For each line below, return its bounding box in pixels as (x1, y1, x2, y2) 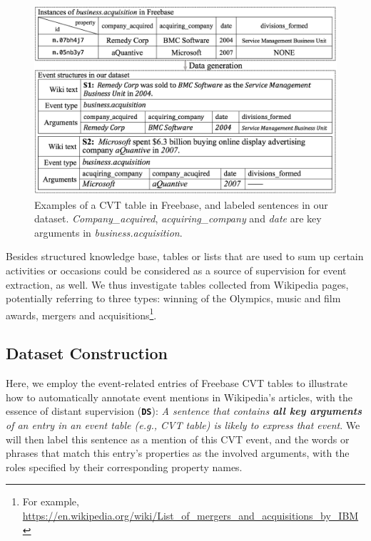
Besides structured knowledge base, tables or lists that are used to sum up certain (6, 249, 364, 264)
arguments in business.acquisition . (34, 225, 183, 239)
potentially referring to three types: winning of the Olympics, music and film (6, 291, 341, 306)
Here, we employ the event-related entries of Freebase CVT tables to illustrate (6, 376, 347, 391)
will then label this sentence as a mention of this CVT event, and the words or (6, 431, 350, 446)
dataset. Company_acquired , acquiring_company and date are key (34, 211, 322, 226)
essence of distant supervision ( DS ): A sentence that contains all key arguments (6, 403, 362, 418)
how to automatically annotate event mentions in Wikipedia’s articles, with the (6, 389, 352, 404)
